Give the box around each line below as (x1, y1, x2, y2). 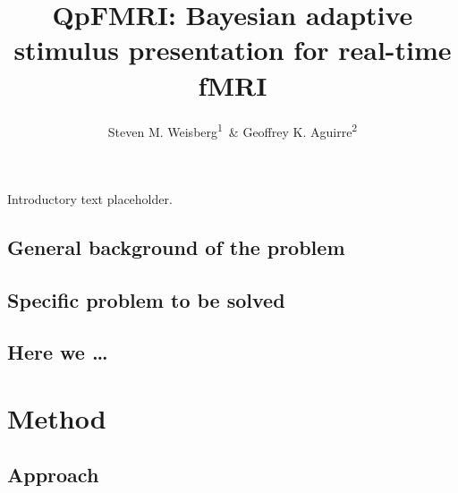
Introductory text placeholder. (7, 189, 173, 208)
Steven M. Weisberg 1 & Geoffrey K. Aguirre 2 (107, 119, 358, 140)
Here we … (7, 338, 108, 366)
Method (7, 399, 106, 436)
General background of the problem (7, 233, 345, 260)
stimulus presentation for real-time (13, 31, 452, 68)
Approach (7, 461, 99, 489)
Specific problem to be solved (7, 285, 285, 313)
